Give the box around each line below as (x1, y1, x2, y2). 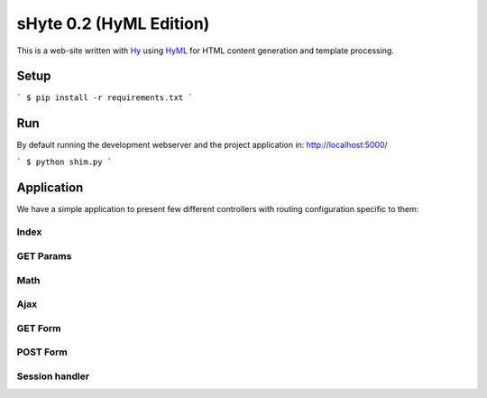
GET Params (16, 249, 72, 262)
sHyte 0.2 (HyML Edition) (16, 14, 210, 33)
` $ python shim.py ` (16, 156, 113, 167)
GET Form (16, 321, 61, 334)
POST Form (16, 346, 68, 358)
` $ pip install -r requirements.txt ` (16, 93, 193, 103)
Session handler (16, 370, 90, 383)
